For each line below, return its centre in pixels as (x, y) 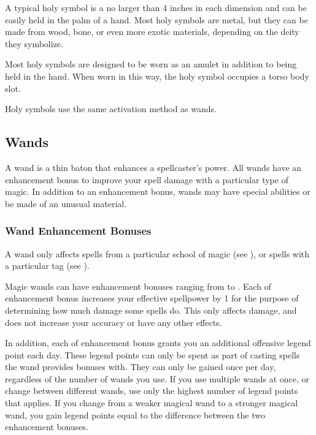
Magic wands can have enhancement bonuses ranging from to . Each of (138, 286)
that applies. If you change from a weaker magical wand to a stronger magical (152, 403)
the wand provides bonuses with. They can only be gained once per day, (141, 367)
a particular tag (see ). (47, 266)
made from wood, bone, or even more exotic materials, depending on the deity (152, 32)
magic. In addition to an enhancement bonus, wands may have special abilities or (158, 191)
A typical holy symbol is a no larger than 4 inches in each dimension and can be (156, 7)
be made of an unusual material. (66, 203)
